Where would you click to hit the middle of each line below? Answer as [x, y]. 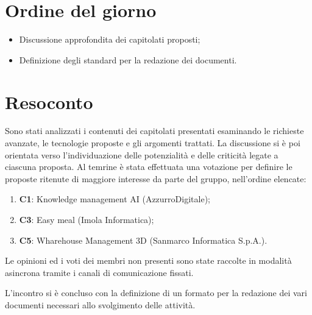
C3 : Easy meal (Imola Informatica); [87, 219]
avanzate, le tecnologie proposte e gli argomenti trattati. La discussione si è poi [153, 143]
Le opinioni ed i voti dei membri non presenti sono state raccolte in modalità [148, 260]
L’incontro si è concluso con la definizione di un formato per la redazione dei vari [156, 293]
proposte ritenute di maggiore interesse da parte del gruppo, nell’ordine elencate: [156, 178]
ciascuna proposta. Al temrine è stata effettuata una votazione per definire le [149, 167]
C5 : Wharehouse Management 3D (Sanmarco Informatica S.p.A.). [143, 240]
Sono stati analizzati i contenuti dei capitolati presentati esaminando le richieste [154, 131]
